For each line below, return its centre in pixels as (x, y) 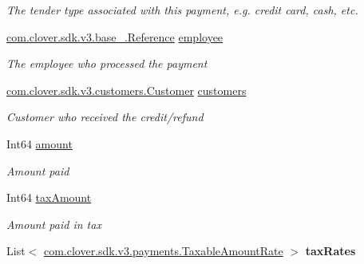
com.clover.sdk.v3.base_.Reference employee (115, 36)
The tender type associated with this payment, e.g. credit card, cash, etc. (182, 10)
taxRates (330, 251)
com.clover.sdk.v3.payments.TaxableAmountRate (163, 251)
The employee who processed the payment (107, 63)
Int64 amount (40, 143)
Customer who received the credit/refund (105, 117)
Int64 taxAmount (49, 197)
